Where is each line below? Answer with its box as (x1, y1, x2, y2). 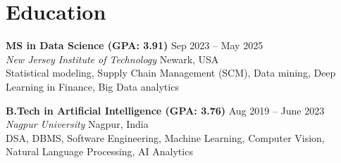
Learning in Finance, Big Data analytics (6, 79, 179, 93)
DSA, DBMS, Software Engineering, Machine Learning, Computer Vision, (6, 130, 325, 145)
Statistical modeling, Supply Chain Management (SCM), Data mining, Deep (6, 65, 336, 80)
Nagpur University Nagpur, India (6, 117, 149, 131)
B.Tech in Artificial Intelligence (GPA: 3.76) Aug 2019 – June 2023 (6, 103, 325, 117)
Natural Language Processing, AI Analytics (6, 144, 193, 159)
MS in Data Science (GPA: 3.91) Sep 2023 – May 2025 (6, 38, 263, 53)
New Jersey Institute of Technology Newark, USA (6, 51, 219, 66)
